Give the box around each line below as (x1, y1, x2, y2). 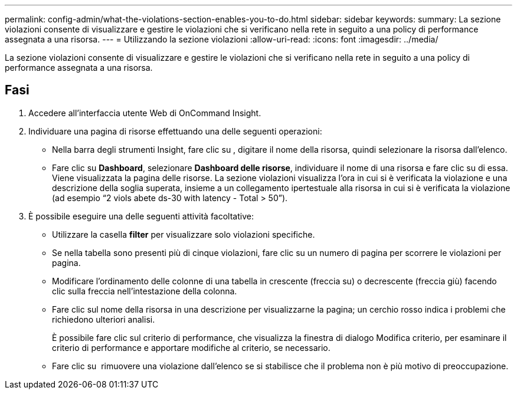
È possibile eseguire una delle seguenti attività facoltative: (28, 211, 254, 221)
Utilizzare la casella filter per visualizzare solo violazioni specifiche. (52, 229, 315, 239)
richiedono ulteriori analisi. (52, 314, 155, 324)
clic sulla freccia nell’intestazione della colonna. (52, 285, 237, 296)
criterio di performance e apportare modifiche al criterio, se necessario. (52, 342, 331, 353)
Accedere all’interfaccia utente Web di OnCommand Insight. (28, 107, 261, 118)
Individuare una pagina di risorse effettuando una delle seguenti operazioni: (28, 126, 322, 136)
